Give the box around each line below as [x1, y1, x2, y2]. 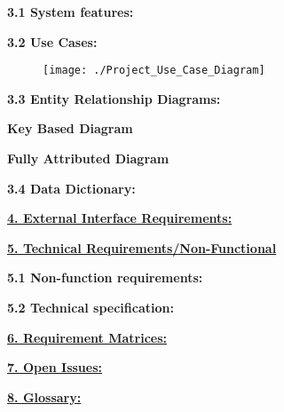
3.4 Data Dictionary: [7, 178, 136, 197]
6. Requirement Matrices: [7, 328, 167, 346]
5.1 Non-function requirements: [7, 268, 203, 287]
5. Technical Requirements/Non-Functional [7, 238, 277, 257]
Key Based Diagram [7, 119, 133, 138]
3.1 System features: [7, 3, 134, 20]
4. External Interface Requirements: [7, 209, 233, 227]
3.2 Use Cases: [7, 32, 98, 51]
